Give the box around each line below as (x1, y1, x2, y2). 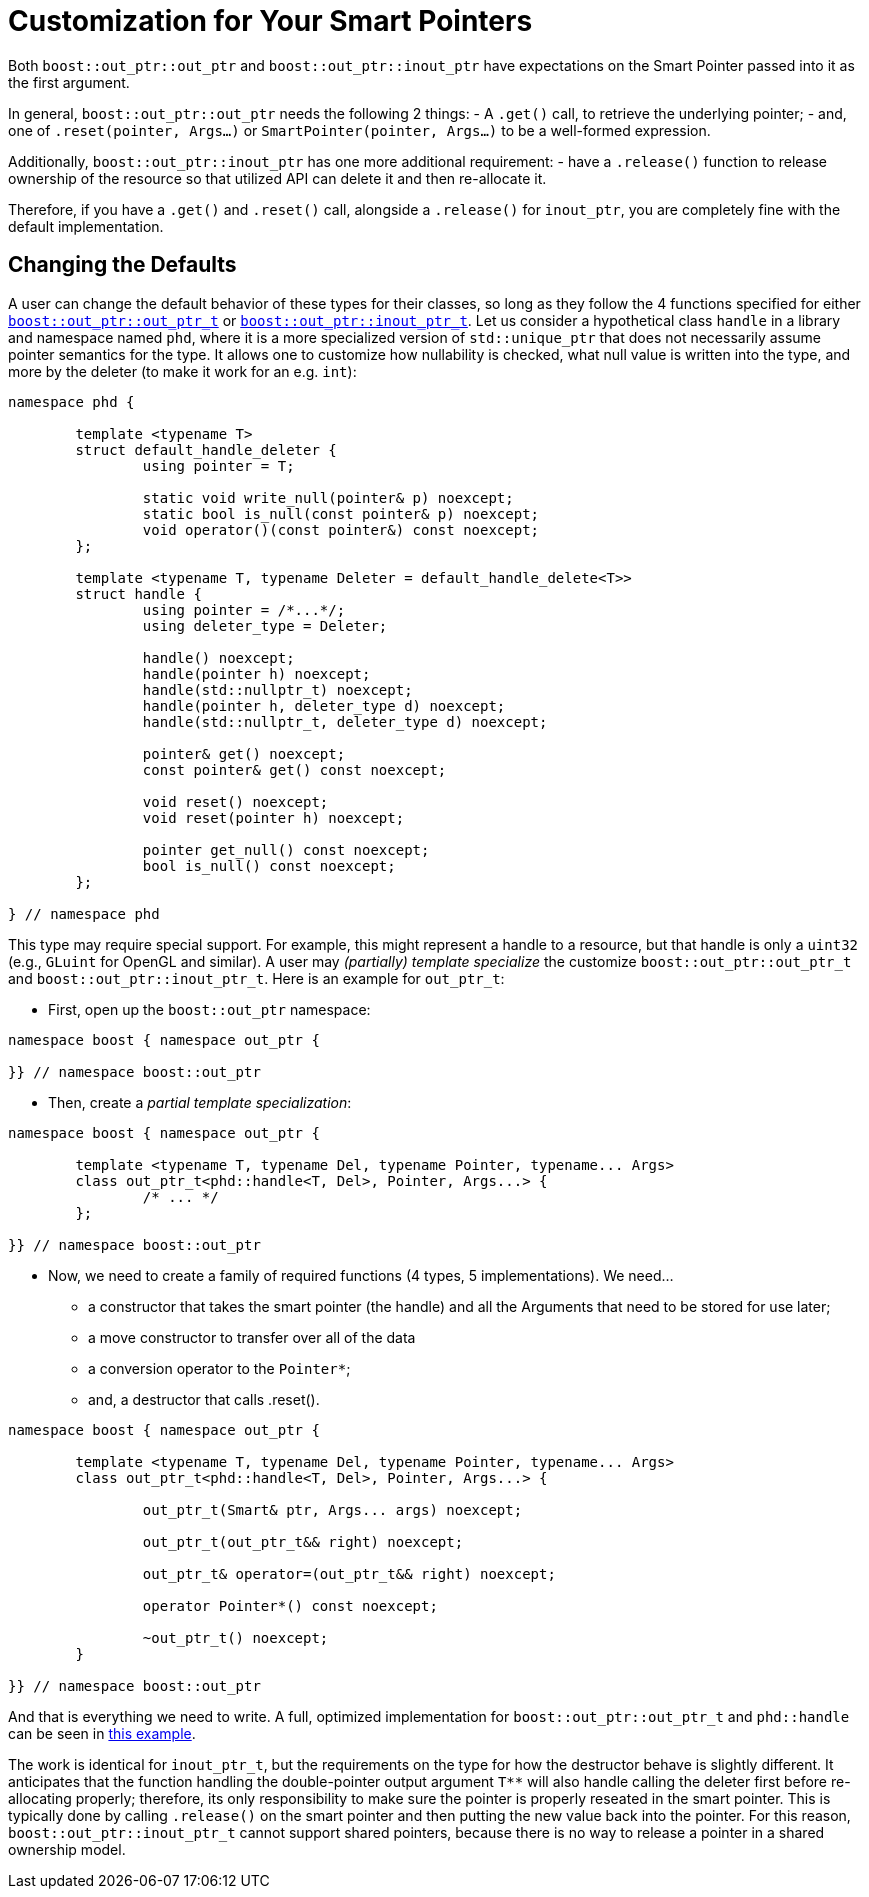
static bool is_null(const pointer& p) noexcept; (142, 505, 540, 522)
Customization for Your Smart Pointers (8, 4, 533, 38)
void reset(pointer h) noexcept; (142, 809, 405, 826)
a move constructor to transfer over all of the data (88, 1328, 416, 1346)
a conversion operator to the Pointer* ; (88, 1359, 351, 1377)
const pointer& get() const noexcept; (142, 761, 447, 778)
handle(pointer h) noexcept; (142, 665, 371, 682)
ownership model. (8, 1840, 126, 1858)
